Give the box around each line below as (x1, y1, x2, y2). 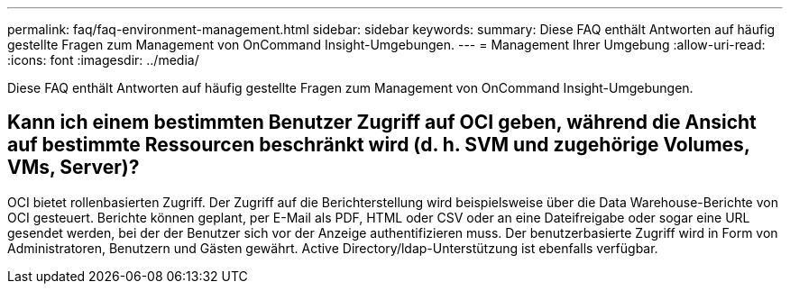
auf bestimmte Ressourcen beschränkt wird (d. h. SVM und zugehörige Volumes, (7, 133, 750, 157)
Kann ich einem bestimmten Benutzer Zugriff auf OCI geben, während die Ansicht (7, 111, 757, 134)
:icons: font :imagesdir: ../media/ (7, 52, 199, 68)
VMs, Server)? (7, 156, 140, 179)
